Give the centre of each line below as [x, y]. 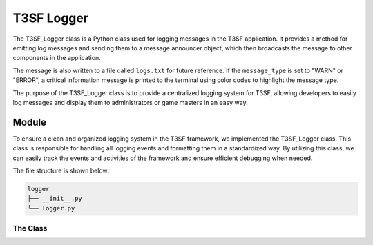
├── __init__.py [55, 199]
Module [29, 122]
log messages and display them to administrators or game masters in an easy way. [130, 102]
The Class [30, 228]
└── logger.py [51, 208]
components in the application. [57, 58]
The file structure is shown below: [61, 170]
